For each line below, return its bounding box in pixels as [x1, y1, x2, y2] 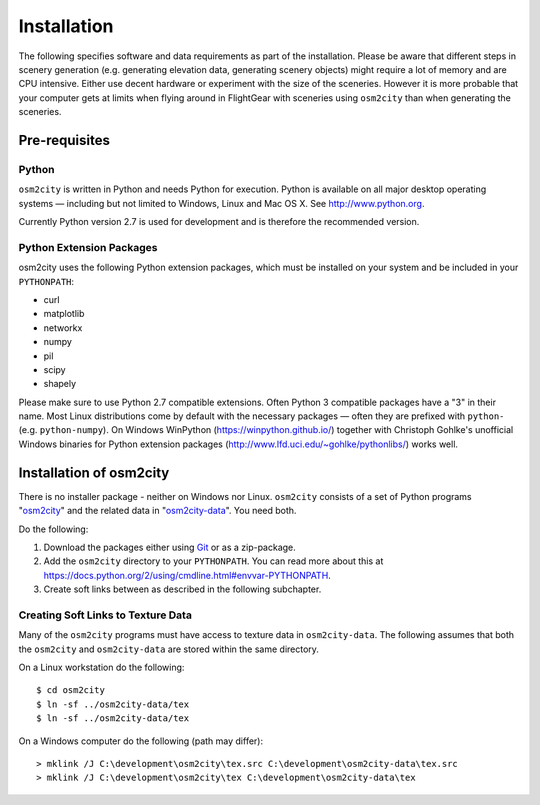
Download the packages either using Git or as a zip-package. [43, 541, 297, 553]
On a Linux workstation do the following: [18, 661, 185, 674]
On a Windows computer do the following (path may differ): [18, 735, 264, 747]
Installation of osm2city [18, 464, 170, 481]
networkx [43, 321, 83, 334]
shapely [43, 378, 77, 390]
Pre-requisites [18, 131, 110, 149]
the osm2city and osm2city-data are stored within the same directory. [18, 643, 320, 655]
